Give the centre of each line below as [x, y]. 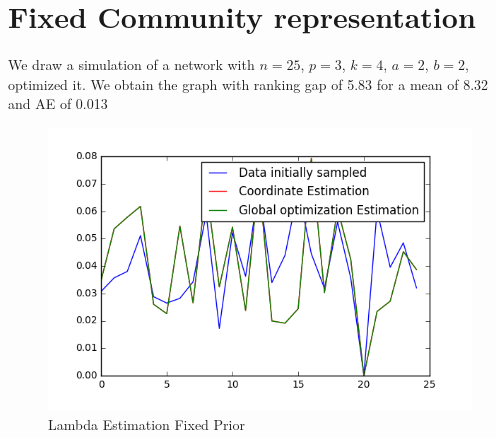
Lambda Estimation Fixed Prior [146, 424]
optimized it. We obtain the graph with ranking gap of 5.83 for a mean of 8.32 [248, 83]
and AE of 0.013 [58, 103]
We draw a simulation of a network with [131, 64]
